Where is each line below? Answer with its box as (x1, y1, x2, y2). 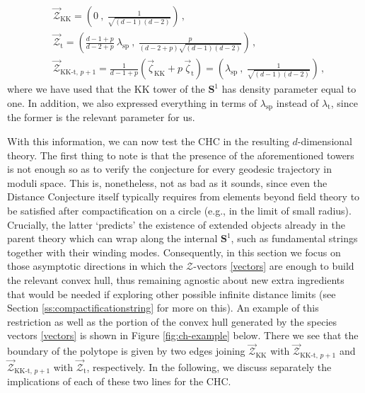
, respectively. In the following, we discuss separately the (86, 359, 332, 374)
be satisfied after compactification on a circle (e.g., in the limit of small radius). (7, 203, 352, 218)
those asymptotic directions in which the (7, 258, 183, 273)
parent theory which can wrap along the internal (7, 231, 218, 246)
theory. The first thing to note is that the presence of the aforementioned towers (7, 147, 354, 162)
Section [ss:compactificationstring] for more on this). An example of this (7, 300, 319, 315)
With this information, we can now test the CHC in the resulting (7, 134, 289, 149)
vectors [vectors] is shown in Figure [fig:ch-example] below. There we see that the (7, 328, 359, 343)
